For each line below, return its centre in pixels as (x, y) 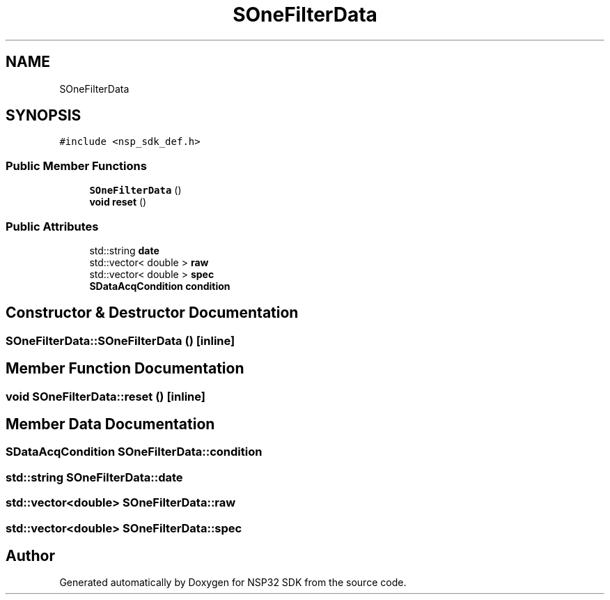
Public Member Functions (76, 166)
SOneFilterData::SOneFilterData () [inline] (120, 340)
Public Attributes (52, 226)
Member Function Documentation (125, 369)
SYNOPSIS (44, 116)
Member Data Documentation (110, 424)
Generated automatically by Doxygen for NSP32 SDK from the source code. (233, 583)
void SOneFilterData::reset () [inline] (105, 396)
